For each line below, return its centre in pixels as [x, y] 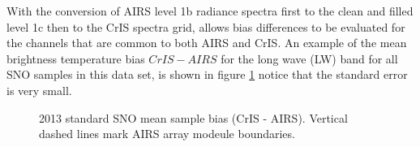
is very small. [39, 90]
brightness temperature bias [76, 58]
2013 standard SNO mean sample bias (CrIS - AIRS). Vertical [193, 117]
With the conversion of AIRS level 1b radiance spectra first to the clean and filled [210, 11]
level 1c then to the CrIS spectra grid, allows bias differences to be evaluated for [206, 26]
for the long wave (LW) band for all [309, 58]
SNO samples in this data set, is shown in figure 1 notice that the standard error [207, 74]
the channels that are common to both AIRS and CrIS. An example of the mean [207, 43]
